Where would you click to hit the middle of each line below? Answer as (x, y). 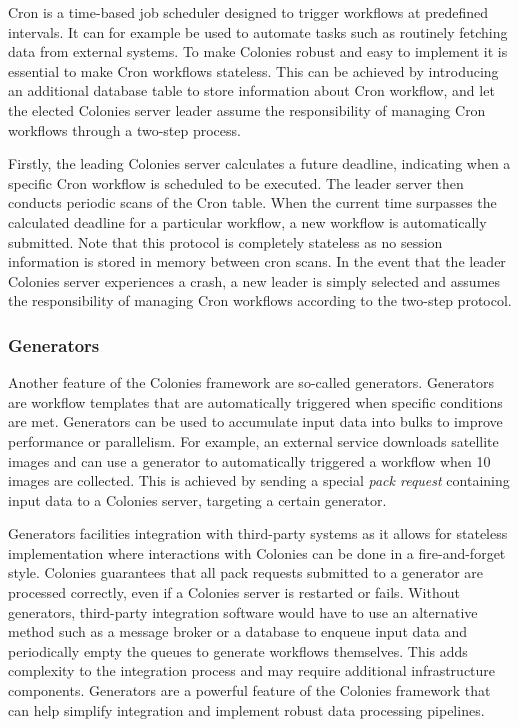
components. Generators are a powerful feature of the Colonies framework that (249, 690)
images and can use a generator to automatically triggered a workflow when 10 (249, 460)
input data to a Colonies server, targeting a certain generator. (197, 499)
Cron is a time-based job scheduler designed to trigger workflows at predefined (248, 12)
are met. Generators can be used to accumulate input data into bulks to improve (255, 421)
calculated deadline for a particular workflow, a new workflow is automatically (247, 221)
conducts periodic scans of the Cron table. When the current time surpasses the (252, 202)
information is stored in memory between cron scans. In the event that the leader (257, 261)
